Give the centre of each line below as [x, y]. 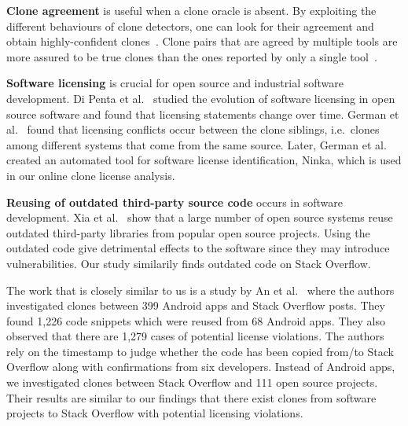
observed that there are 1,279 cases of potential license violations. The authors [195, 336]
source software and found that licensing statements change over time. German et [203, 114]
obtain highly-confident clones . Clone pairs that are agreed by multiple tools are [202, 41]
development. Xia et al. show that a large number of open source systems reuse [200, 217]
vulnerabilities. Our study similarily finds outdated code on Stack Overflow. [189, 263]
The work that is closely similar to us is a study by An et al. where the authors [200, 290]
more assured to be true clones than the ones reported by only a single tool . [192, 56]
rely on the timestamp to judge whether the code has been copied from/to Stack [200, 351]
